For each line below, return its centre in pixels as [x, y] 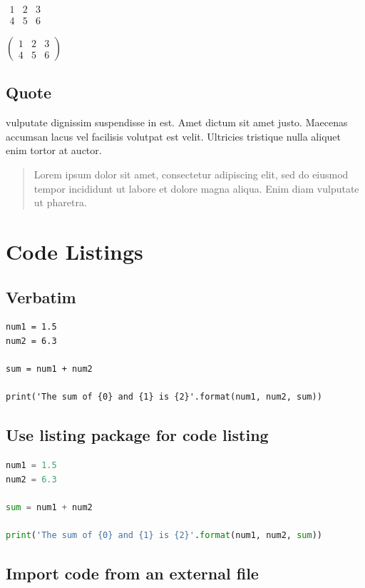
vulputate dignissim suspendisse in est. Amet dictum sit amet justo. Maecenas [177, 122]
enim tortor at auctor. [54, 150]
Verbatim [41, 296]
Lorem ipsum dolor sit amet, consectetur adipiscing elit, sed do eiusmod [191, 174]
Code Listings [74, 252]
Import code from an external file [132, 573]
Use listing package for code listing [137, 435]
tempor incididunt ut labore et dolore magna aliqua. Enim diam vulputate [196, 188]
